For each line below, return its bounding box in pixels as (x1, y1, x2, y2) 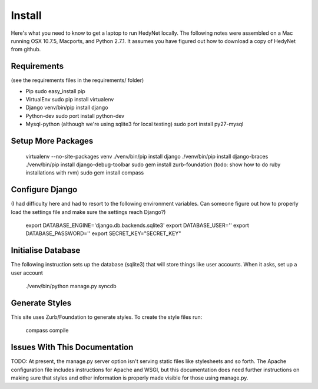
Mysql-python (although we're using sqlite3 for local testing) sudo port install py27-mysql (25, 121, 244, 128)
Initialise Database (11, 245, 81, 256)
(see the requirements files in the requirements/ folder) (11, 77, 144, 84)
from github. (11, 46, 41, 53)
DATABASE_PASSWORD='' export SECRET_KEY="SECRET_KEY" (25, 230, 181, 237)
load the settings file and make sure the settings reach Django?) (11, 208, 166, 215)
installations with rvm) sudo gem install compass (25, 169, 144, 176)
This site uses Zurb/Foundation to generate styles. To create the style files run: (11, 314, 203, 321)
